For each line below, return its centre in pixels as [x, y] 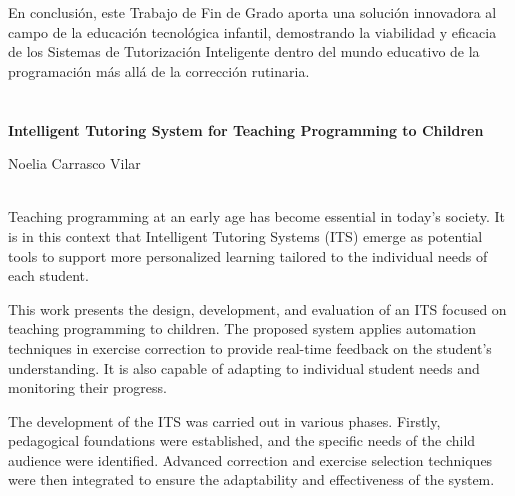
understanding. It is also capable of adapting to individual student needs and [244, 367]
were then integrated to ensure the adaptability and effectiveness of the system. [251, 479]
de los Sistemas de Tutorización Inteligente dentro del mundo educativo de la [244, 51]
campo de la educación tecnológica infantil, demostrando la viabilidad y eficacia [252, 31]
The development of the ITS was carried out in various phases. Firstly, [224, 420]
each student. [48, 275]
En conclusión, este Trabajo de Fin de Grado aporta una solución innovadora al [252, 12]
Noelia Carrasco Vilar [74, 163]
